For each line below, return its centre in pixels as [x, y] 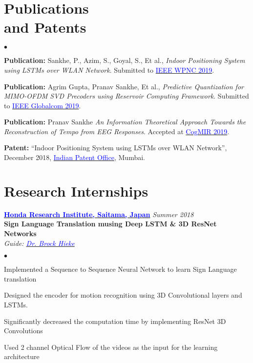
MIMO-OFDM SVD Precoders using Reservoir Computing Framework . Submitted [126, 96]
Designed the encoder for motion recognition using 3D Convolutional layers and [123, 295]
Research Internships [76, 191]
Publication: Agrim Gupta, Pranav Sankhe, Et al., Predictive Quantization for [124, 86]
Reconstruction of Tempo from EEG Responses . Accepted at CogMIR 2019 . [117, 131]
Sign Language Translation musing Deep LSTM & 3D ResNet [110, 224]
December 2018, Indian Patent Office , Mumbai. [74, 157]
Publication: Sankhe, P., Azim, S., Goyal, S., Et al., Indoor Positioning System [125, 60]
